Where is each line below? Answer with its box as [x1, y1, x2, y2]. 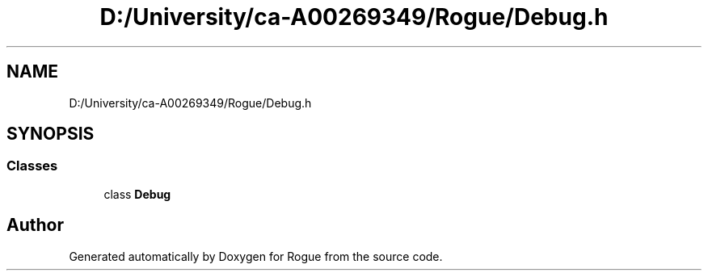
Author [6, 215, 64, 236]
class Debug [103, 187, 171, 201]
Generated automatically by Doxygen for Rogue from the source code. [69, 249, 443, 263]
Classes [6, 157, 58, 174]
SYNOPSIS [6, 124, 95, 145]
